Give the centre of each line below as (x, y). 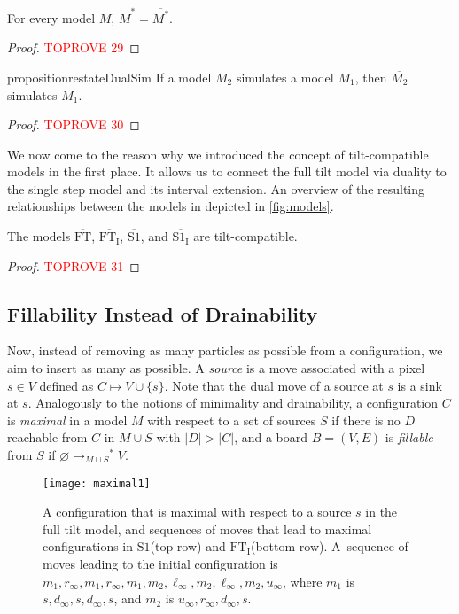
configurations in (88, 546)
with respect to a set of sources (232, 420)
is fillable (409, 437)
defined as (66, 385)
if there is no (366, 420)
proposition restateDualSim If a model (109, 77)
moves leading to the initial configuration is (160, 564)
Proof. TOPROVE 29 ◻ (74, 47)
